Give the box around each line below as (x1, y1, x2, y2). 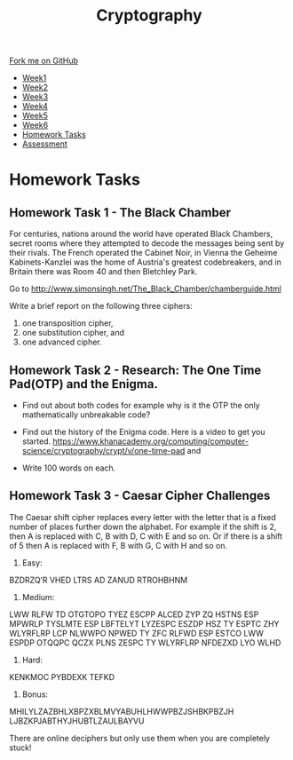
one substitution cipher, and (21, 328, 125, 338)
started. (21, 436, 51, 447)
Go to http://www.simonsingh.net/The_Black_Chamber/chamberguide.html (9, 283, 281, 294)
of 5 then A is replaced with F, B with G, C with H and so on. (9, 540, 228, 550)
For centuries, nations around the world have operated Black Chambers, (9, 228, 273, 240)
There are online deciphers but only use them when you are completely (9, 732, 271, 743)
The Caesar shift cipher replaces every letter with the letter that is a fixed (9, 511, 277, 522)
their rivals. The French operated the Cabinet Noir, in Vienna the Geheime (9, 248, 278, 258)
